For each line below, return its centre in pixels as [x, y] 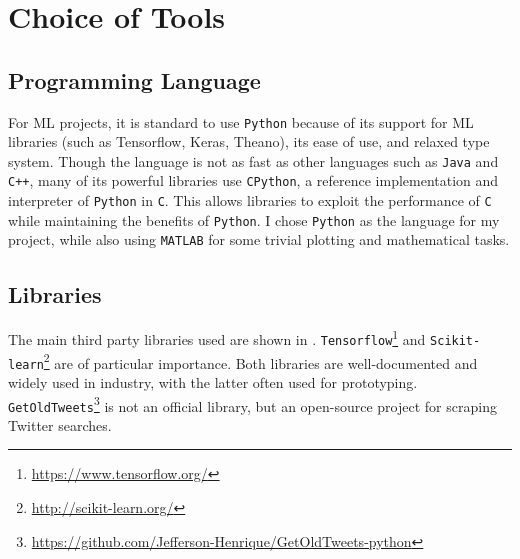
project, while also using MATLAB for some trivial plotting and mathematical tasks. [259, 239]
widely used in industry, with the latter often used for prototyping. [213, 381]
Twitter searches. [60, 424]
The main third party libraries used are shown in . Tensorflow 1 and [217, 337]
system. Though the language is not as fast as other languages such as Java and [253, 160]
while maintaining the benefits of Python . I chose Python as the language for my [254, 219]
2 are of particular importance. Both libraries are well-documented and [260, 361]
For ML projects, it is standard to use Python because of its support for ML [241, 121]
